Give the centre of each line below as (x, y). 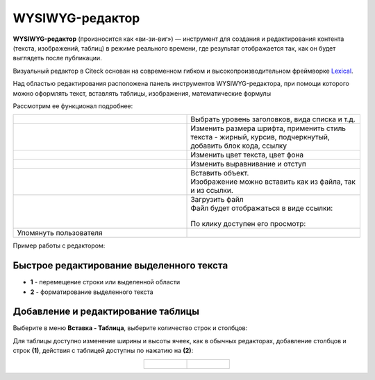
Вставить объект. (220, 173)
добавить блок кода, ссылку (239, 146)
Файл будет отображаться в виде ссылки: (262, 208)
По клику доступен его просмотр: (248, 224)
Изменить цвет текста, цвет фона (247, 155)
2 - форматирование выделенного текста (92, 292)
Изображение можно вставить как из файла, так (273, 182)
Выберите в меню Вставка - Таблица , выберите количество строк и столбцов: (130, 328)
